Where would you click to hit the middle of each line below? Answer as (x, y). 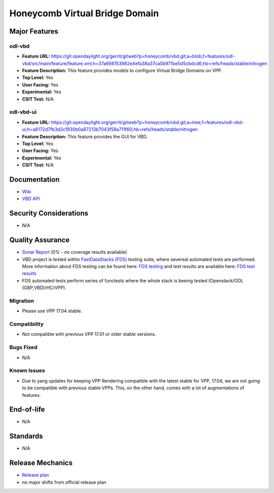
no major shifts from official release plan (64, 482)
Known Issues (27, 370)
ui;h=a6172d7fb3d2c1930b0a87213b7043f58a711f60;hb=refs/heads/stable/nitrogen (110, 129)
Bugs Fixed (23, 347)
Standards (26, 436)
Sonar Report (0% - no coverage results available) (75, 252)
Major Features (34, 31)
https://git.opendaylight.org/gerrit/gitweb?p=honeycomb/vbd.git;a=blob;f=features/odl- (143, 56)
